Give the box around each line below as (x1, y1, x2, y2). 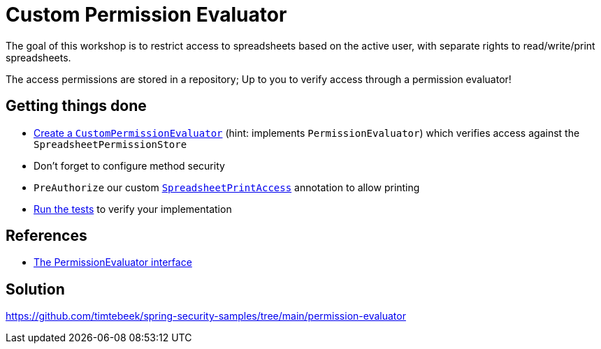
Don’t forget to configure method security (34, 159, 225, 172)
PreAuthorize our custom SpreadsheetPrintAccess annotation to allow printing (34, 181, 420, 193)
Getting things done (6, 97, 147, 115)
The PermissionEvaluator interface (34, 256, 192, 269)
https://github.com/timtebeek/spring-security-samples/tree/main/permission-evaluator (6, 310, 406, 322)
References (6, 227, 87, 245)
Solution (6, 280, 65, 298)
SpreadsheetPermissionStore (34, 138, 187, 150)
